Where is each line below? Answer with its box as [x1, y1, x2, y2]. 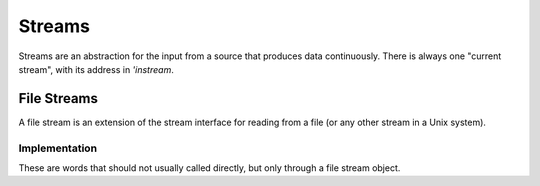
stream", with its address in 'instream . [18, 63, 174, 75]
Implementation [18, 141, 98, 155]
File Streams [18, 90, 99, 107]
